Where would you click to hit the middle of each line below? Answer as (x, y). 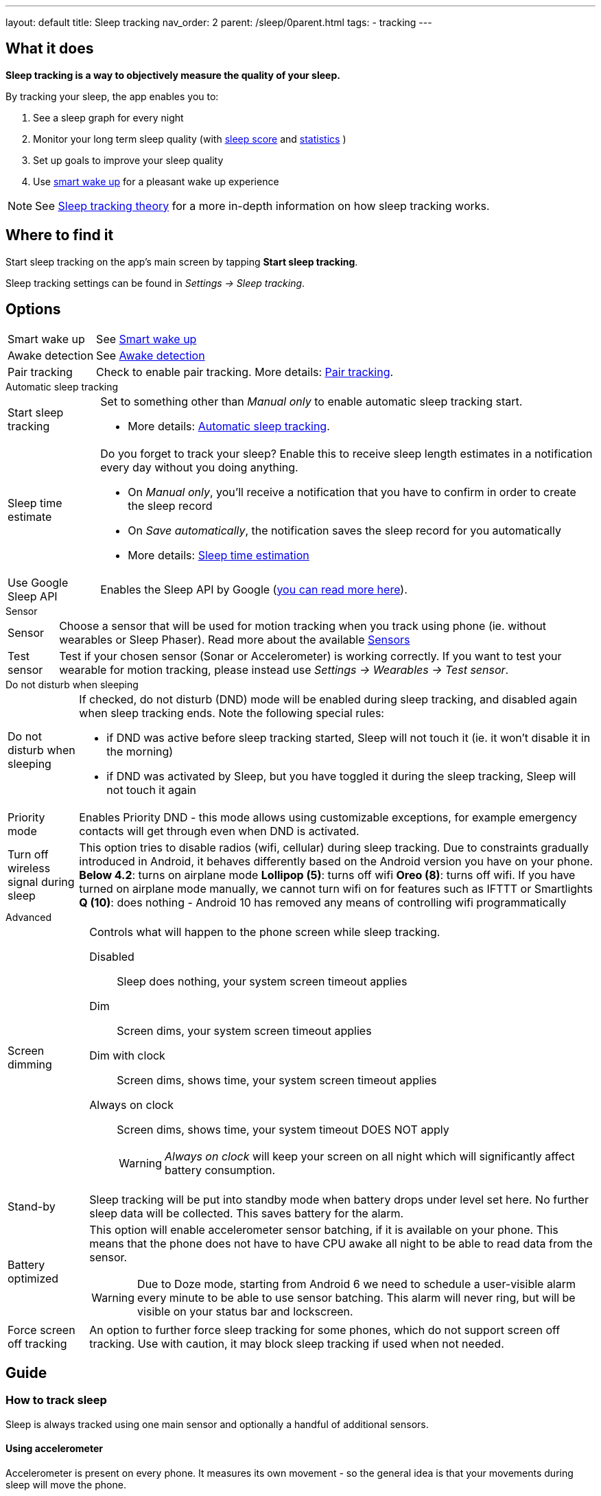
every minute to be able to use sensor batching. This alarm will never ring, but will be (356, 1297)
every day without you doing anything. (199, 467)
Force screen (42, 1330)
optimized (33, 1278)
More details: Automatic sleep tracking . (229, 426)
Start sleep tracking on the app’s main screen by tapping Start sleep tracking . (182, 261)
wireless (29, 868)
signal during (41, 881)
